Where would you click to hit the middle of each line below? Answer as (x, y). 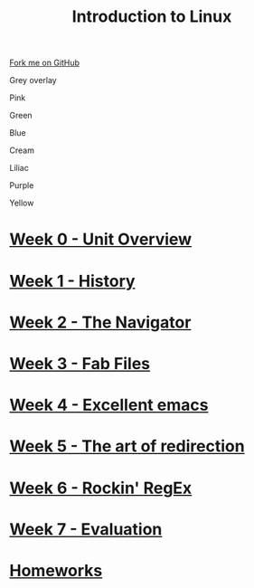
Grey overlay (33, 81)
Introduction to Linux (152, 17)
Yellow (22, 203)
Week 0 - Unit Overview (101, 239)
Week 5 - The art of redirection (127, 446)
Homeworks (56, 570)
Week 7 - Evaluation (86, 529)
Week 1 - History (72, 281)
